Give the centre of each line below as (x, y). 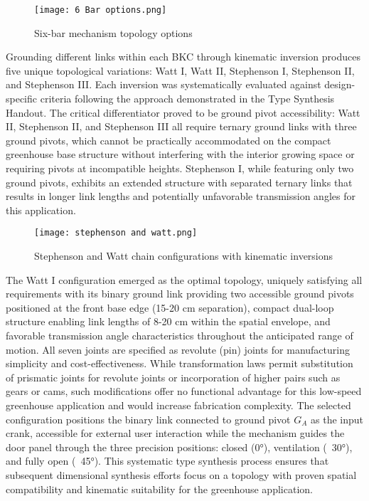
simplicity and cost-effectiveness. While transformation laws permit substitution (180, 363)
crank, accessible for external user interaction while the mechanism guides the (175, 433)
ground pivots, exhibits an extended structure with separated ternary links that (179, 182)
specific (22, 99)
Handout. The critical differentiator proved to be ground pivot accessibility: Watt (183, 112)
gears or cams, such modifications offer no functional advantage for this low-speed (184, 391)
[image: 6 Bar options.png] (101, 10)
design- (340, 84)
